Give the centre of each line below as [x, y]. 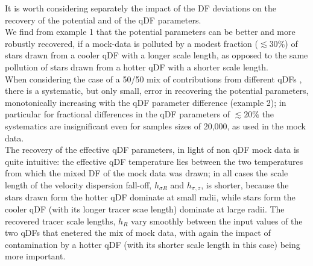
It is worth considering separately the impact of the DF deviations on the [141, 8]
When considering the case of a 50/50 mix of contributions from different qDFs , [153, 79]
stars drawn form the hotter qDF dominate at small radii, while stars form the [150, 197]
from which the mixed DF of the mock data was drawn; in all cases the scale [147, 173]
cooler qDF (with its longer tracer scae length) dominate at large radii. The [145, 209]
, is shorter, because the [245, 184]
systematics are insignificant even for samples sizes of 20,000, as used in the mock [155, 125]
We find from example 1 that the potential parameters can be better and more [150, 32]
